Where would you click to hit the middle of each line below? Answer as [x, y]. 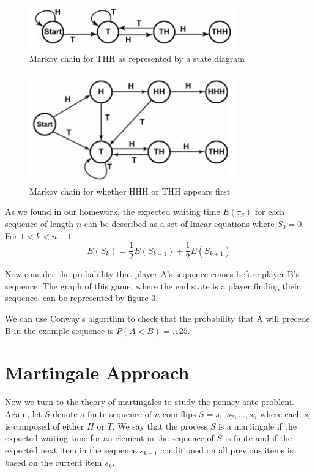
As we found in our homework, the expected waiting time [113, 211]
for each [270, 211]
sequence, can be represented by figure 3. [82, 298]
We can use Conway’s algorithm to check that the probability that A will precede [157, 318]
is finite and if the [258, 438]
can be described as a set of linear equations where [179, 224]
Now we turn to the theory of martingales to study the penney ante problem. [150, 402]
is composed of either [45, 426]
